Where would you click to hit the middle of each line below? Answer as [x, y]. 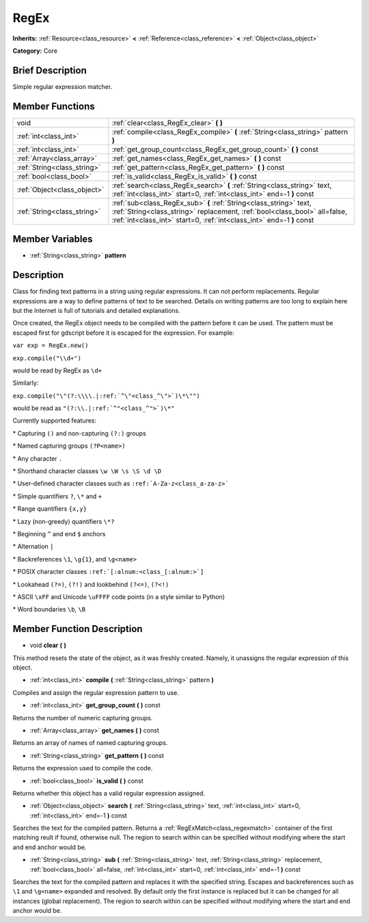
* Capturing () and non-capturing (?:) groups [79, 433]
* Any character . [38, 458]
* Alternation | [33, 546]
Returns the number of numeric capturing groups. [83, 718]
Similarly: [26, 383]
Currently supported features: [55, 420]
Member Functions [54, 106]
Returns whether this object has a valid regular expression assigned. [109, 793]
